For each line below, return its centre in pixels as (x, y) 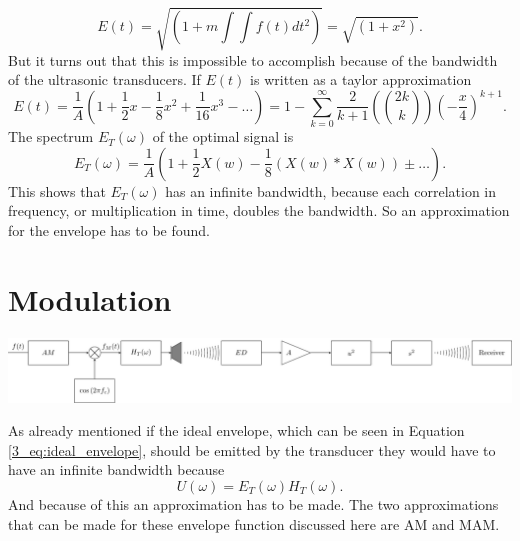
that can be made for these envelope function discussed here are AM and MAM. (254, 523)
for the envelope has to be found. (109, 229)
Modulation (90, 298)
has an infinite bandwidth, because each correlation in (331, 190)
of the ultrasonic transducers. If (104, 79)
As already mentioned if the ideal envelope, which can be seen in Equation (236, 430)
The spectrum (51, 136)
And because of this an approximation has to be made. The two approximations (253, 503)
